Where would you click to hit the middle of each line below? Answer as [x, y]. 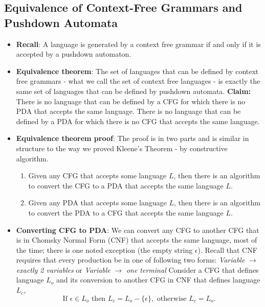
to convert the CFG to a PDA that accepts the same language [126, 185]
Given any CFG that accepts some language [97, 175]
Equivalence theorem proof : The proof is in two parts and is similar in [132, 138]
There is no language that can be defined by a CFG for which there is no [131, 101]
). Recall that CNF [227, 250]
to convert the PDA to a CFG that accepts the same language [126, 212]
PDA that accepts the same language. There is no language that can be [128, 111]
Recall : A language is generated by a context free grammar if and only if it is [138, 44]
